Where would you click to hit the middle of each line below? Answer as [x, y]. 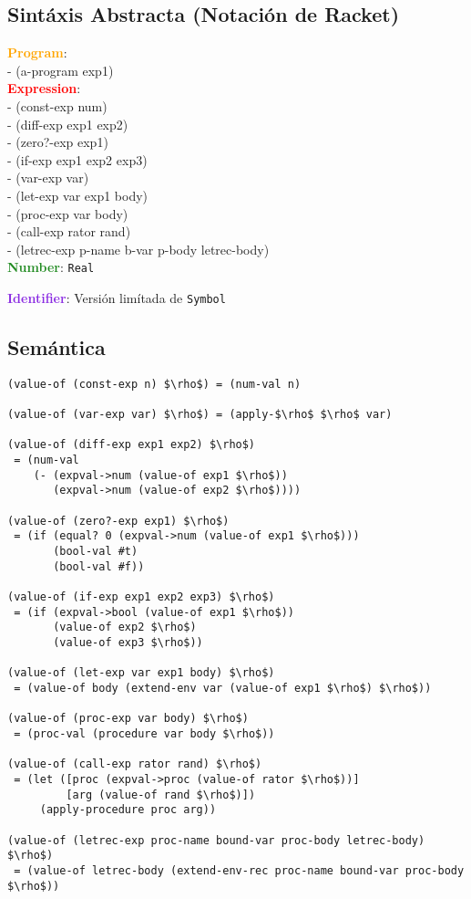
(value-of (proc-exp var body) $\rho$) [128, 719]
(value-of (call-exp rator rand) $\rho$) [135, 764]
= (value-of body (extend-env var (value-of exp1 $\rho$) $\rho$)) [223, 688]
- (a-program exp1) [61, 70]
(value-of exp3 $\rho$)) [128, 643]
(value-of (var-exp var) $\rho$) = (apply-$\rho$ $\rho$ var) [200, 415]
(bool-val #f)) [99, 566]
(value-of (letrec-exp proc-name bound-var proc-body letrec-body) [216, 840]
